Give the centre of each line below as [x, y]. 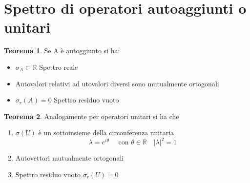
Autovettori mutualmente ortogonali [70, 158]
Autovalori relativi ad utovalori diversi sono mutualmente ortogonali [117, 83]
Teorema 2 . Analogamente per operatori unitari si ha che [92, 116]
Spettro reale [59, 67]
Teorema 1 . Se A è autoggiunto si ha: [62, 51]
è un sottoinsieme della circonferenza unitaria [106, 132]
